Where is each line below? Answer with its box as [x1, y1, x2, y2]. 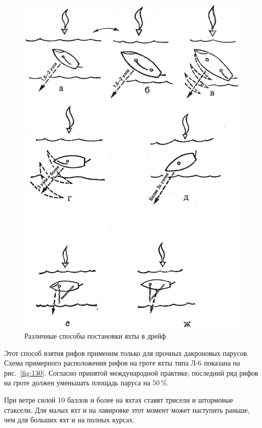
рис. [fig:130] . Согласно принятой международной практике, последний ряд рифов [4, 367, 258, 378]
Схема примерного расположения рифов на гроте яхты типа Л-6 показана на [4, 357, 240, 368]
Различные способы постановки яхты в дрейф [24, 331, 166, 341]
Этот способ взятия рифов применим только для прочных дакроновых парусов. [4, 347, 249, 358]
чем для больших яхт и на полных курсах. [4, 414, 135, 425]
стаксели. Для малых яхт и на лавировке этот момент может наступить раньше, [4, 404, 250, 415]
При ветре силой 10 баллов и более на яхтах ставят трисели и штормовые [4, 394, 233, 405]
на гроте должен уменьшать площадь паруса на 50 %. [4, 377, 169, 388]
